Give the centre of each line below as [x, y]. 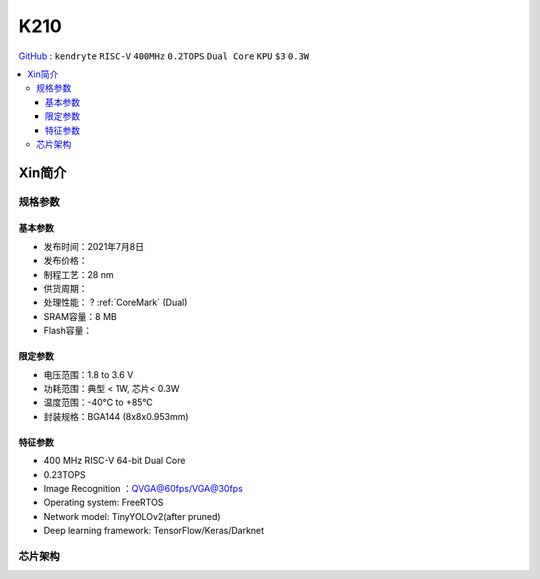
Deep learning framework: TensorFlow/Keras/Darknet [154, 531]
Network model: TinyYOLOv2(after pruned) [132, 516]
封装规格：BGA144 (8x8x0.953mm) [116, 416]
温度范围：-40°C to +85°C [98, 402]
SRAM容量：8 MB [80, 316]
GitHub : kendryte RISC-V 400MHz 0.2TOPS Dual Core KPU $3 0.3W [164, 56]
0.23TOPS [64, 474]
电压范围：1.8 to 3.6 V [88, 374]
